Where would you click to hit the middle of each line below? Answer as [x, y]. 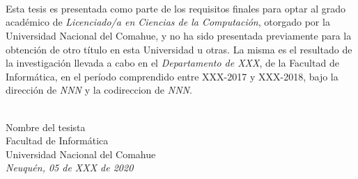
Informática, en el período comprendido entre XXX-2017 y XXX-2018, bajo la [172, 76]
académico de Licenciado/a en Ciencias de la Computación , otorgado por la [168, 22]
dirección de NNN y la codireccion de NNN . [99, 90]
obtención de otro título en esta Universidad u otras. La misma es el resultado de [179, 49]
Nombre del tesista [46, 127]
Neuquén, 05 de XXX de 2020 [70, 168]
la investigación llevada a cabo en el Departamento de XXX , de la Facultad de [172, 63]
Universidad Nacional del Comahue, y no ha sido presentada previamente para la [179, 35]
